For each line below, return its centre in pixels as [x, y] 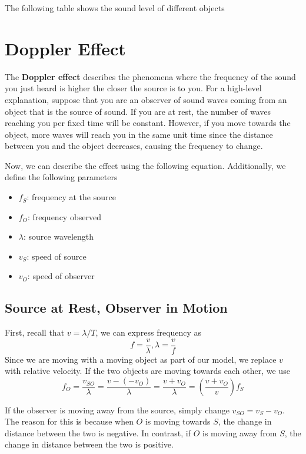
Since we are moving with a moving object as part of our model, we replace [141, 359]
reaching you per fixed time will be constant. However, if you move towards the [148, 123]
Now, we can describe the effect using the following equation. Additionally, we [145, 165]
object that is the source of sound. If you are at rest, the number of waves [138, 111]
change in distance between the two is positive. [89, 444]
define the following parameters [61, 177]
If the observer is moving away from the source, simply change [117, 410]
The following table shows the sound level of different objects [115, 8]
